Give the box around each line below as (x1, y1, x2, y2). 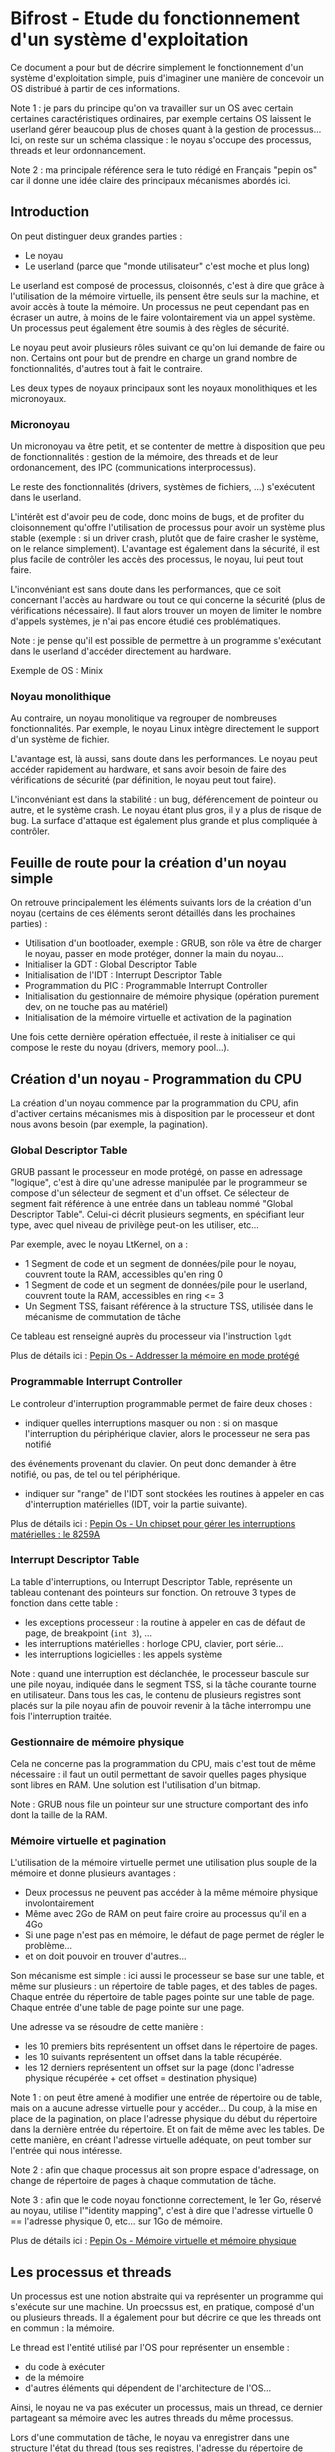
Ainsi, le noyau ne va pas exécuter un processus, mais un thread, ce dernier (10, 2402, 323, 2414)
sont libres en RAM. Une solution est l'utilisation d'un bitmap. (10, 1779, 261, 1791)
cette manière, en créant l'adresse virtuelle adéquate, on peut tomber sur (10, 2134, 312, 2146)
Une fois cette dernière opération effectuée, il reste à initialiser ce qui (10, 1031, 296, 1043)
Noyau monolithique (10, 689, 112, 703)
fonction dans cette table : (10, 1597, 118, 1609)
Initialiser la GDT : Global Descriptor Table (24, 958, 198, 971)
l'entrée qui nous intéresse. (10, 2145, 123, 2157)
